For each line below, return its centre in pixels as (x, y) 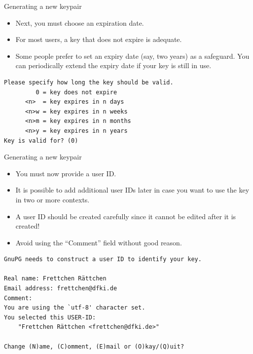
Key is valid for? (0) (41, 140)
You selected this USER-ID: (50, 317)
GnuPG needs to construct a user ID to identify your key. (103, 259)
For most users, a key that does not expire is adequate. (99, 39)
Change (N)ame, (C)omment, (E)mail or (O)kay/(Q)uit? (94, 346)
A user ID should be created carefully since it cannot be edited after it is (126, 216)
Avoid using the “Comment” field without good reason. (99, 242)
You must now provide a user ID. (66, 173)
